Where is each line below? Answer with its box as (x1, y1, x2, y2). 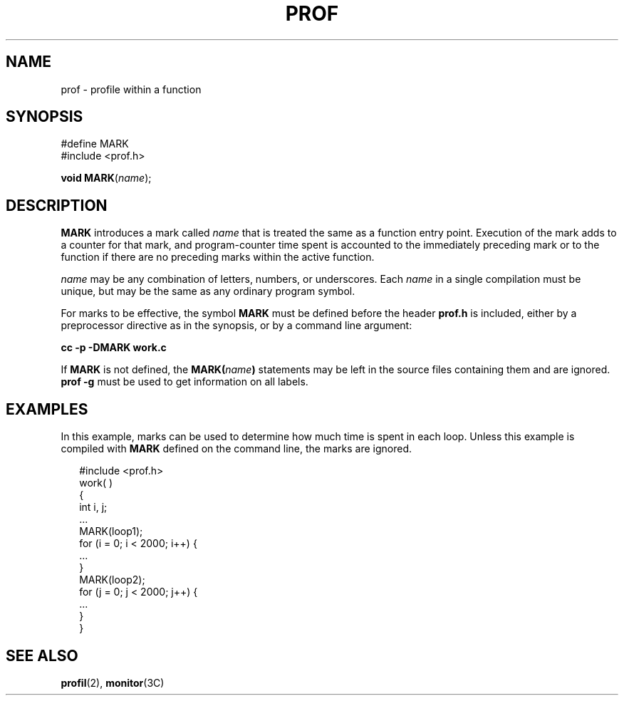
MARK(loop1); (79, 525, 143, 538)
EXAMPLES (6, 400, 88, 418)
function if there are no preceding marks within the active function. (61, 251, 375, 264)
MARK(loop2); (79, 573, 145, 586)
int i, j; (79, 501, 108, 514)
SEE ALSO (6, 646, 78, 665)
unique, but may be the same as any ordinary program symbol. (61, 285, 355, 298)
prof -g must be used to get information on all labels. (61, 375, 308, 388)
